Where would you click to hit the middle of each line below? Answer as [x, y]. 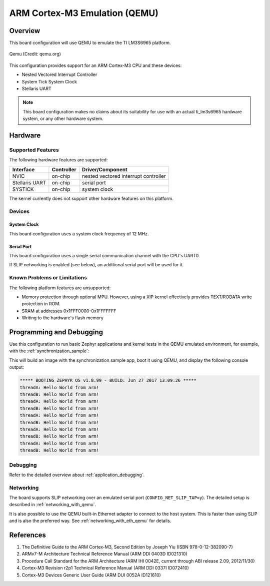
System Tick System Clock [49, 81]
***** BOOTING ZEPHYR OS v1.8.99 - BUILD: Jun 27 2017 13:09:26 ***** [108, 380]
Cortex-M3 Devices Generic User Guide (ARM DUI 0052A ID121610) [91, 575]
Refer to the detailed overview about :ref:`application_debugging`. [77, 475]
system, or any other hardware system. [63, 119]
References [27, 535]
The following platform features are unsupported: [60, 288]
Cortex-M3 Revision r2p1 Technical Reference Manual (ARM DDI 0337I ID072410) [105, 568]
